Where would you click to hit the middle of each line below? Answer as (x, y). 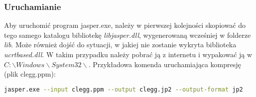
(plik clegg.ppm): (30, 74)
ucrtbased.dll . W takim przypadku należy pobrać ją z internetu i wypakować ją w (128, 54)
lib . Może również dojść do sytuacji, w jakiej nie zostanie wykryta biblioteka (120, 45)
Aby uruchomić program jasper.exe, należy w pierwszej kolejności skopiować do (125, 25)
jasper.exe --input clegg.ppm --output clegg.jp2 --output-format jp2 (124, 89)
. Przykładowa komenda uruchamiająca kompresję (165, 64)
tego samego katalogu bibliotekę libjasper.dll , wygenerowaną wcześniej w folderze (128, 35)
